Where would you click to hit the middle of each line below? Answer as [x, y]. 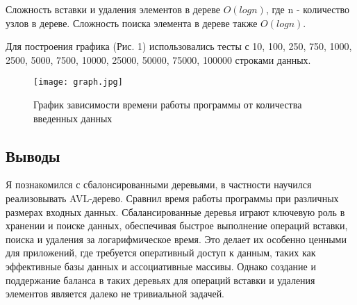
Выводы [33, 155]
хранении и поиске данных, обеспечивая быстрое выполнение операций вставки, [177, 225]
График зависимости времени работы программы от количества [168, 105]
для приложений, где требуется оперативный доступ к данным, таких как [161, 253]
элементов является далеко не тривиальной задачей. [115, 294]
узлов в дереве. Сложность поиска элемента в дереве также [132, 23]
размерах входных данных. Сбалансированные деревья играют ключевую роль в [175, 212]
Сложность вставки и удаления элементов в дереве [113, 9]
